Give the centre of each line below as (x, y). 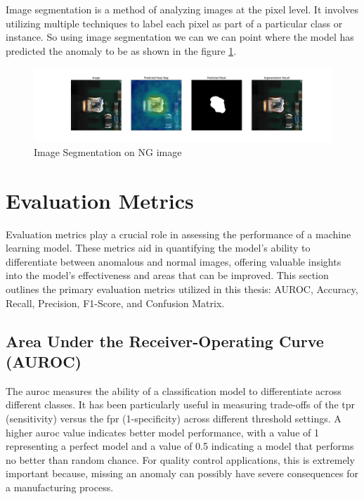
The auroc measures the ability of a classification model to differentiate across (174, 390)
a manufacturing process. (60, 487)
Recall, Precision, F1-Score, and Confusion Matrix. (115, 303)
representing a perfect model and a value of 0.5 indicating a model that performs (180, 446)
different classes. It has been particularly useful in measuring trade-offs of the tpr (180, 404)
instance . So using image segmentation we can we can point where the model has (180, 37)
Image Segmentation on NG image (108, 151)
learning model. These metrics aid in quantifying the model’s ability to (158, 248)
